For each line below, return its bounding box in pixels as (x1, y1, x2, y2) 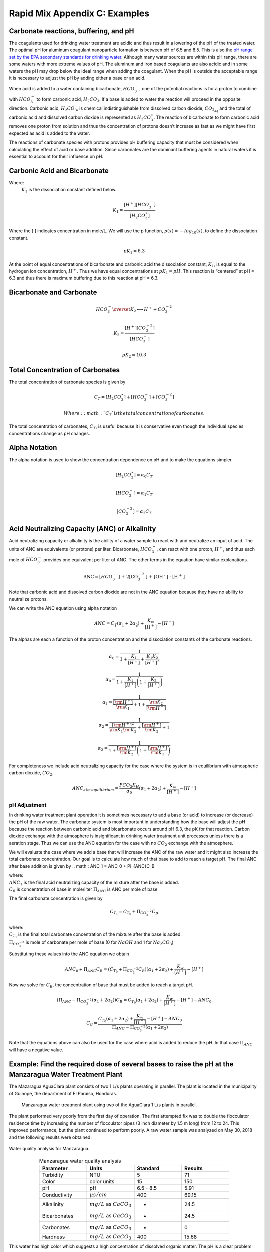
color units (89, 1178, 115, 1185)
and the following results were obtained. (9, 1134, 92, 1140)
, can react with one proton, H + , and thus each (156, 546, 255, 552)
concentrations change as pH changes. (9, 430, 90, 436)
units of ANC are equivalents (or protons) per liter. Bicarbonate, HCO (9, 546, 152, 552)
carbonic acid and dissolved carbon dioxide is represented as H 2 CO (9, 114, 151, 121)
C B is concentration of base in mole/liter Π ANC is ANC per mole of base (9, 886, 158, 893)
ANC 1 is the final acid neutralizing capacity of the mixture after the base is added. (9, 879, 179, 886)
